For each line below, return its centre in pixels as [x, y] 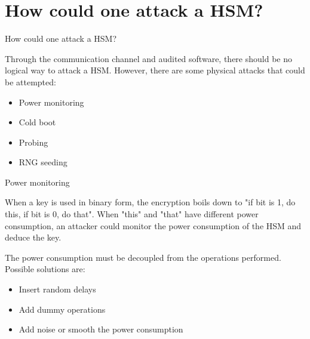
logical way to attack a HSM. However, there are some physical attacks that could [155, 70]
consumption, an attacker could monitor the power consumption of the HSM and [153, 225]
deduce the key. [33, 237]
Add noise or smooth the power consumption [101, 329]
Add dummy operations [62, 309]
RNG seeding [43, 162]
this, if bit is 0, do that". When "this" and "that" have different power [132, 214]
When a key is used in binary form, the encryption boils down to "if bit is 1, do [150, 202]
